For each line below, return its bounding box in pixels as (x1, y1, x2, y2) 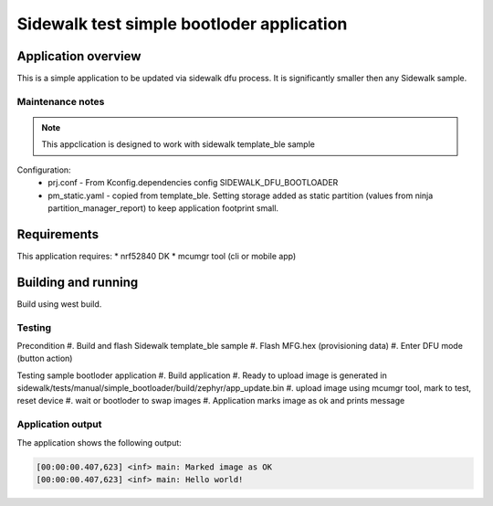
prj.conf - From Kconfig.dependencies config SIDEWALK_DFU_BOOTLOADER (47, 177, 339, 188)
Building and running (16, 274, 139, 290)
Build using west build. (16, 298, 102, 310)
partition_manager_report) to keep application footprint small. (47, 202, 278, 214)
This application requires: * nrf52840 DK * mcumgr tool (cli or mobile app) (16, 250, 297, 261)
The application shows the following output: (16, 437, 182, 448)
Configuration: (16, 164, 72, 175)
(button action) (16, 353, 73, 364)
